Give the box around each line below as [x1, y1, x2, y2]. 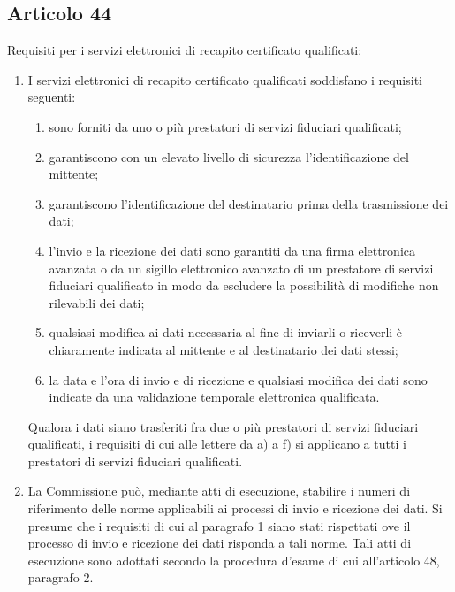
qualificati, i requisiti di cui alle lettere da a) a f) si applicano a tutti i [27, 434, 406, 453]
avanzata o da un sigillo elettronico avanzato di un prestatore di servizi [49, 258, 434, 277]
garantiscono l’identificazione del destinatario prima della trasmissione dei [49, 194, 449, 212]
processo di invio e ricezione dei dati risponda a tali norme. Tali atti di [27, 534, 412, 552]
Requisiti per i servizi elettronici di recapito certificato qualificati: [7, 41, 362, 59]
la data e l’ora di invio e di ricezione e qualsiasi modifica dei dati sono [49, 370, 428, 388]
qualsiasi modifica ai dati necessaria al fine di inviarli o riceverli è [49, 323, 403, 342]
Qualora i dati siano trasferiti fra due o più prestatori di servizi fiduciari [27, 417, 419, 435]
